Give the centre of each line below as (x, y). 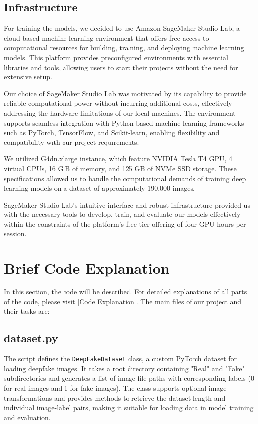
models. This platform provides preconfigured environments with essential (116, 57)
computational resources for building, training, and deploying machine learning (124, 47)
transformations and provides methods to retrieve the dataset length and (115, 397)
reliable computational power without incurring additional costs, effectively (118, 103)
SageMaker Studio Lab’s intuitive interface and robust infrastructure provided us (127, 204)
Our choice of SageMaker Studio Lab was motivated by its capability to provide (125, 93)
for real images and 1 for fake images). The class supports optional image (115, 388)
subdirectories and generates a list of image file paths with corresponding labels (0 (129, 378)
